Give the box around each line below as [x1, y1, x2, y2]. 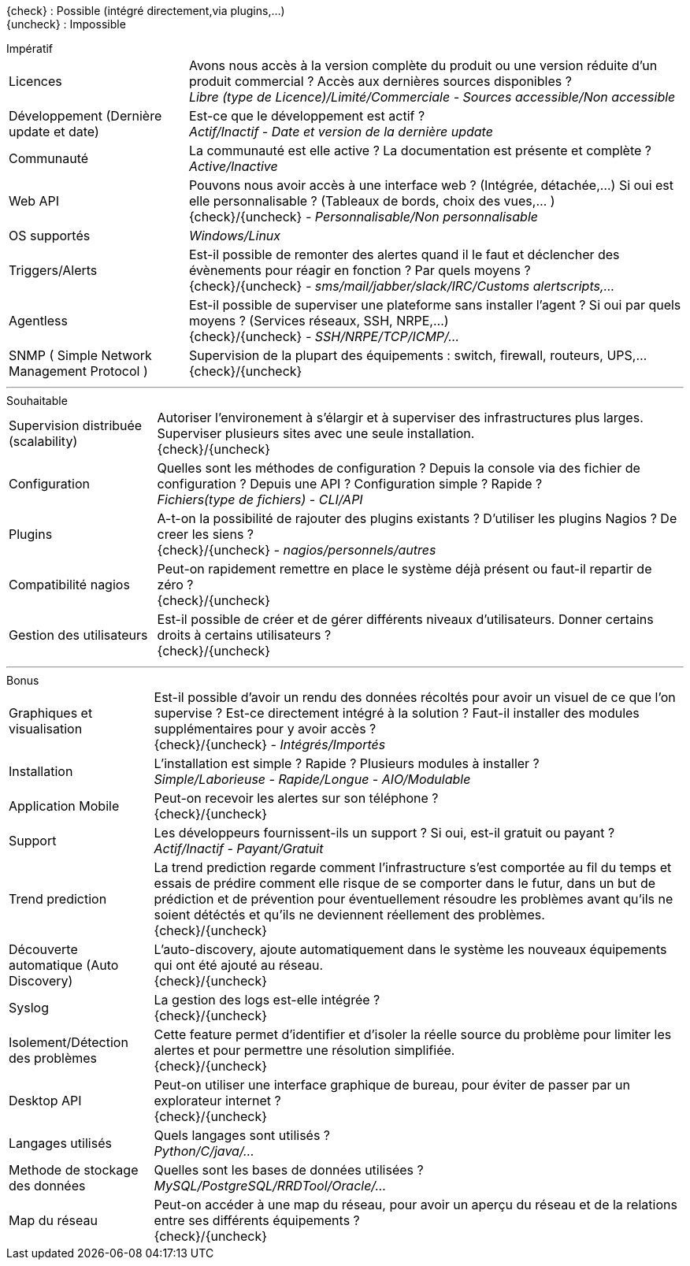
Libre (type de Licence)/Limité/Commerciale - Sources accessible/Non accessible [188, 89, 676, 105]
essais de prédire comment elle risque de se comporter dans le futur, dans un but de [154, 875, 656, 891]
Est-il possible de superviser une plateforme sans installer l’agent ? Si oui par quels [188, 297, 681, 313]
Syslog [9, 1000, 49, 1015]
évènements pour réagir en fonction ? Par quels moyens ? [188, 262, 531, 278]
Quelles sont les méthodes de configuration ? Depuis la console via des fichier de [157, 460, 640, 476]
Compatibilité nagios [9, 577, 130, 592]
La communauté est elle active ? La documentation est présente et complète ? [188, 143, 652, 158]
